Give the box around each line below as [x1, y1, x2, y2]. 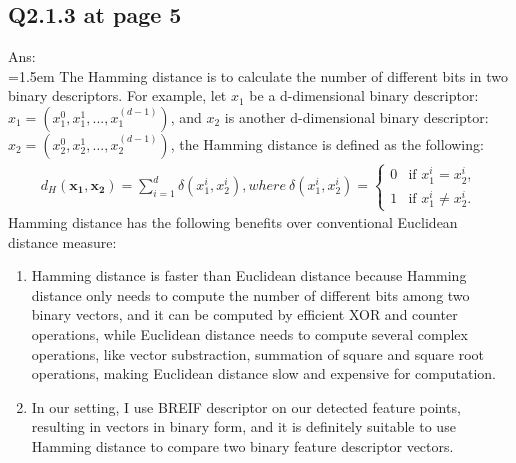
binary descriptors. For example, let [8, 85, 227, 106]
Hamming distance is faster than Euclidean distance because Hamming [31, 265, 467, 286]
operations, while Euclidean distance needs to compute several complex [31, 324, 468, 345]
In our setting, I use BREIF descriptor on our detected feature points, [31, 396, 461, 417]
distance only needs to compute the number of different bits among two [31, 284, 470, 305]
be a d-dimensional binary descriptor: [249, 85, 479, 106]
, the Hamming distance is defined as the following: [170, 133, 484, 154]
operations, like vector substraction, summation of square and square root [31, 343, 485, 364]
